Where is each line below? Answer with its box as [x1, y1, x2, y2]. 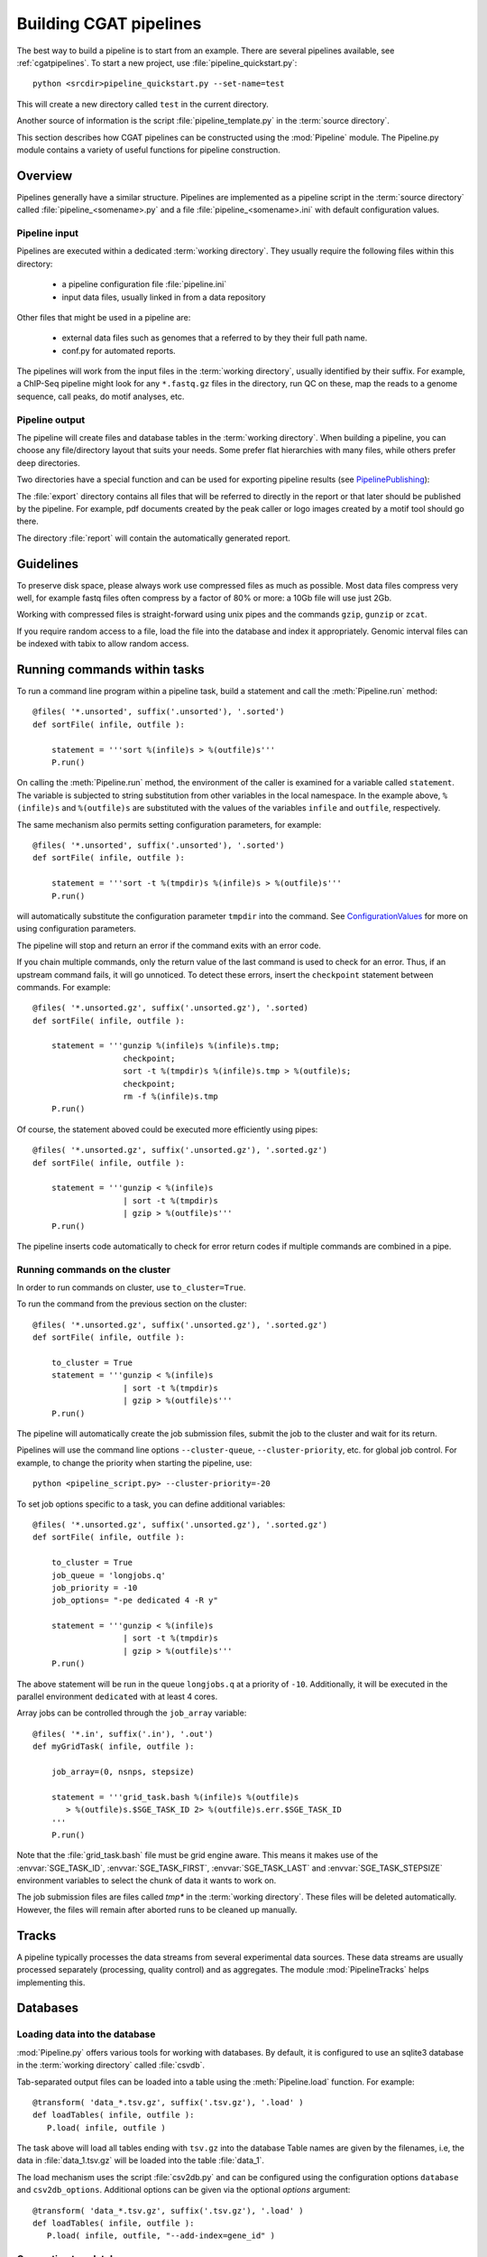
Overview [16, 168, 73, 183]
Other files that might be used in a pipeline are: [16, 311, 191, 322]
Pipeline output [16, 413, 86, 426]
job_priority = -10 [51, 1583, 138, 1593]
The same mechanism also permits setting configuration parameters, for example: [16, 819, 322, 830]
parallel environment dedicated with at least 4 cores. [16, 1691, 218, 1702]
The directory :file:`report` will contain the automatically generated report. [16, 533, 290, 543]
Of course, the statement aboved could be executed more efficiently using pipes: [16, 1124, 318, 1135]
